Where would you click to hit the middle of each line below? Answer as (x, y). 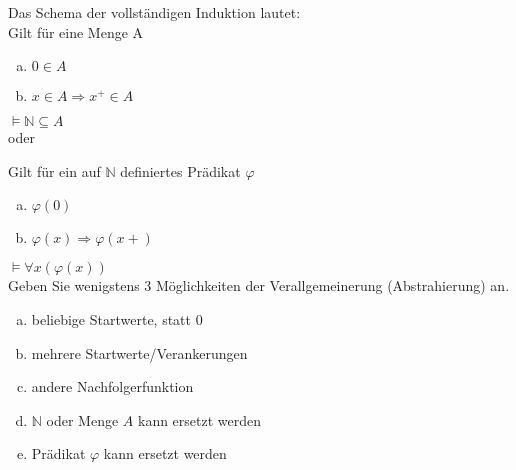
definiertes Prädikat (180, 170)
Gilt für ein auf (54, 170)
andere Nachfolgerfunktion (112, 386)
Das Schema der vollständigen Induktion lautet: (154, 12)
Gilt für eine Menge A (76, 31)
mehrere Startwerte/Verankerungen (139, 352)
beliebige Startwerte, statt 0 (117, 318)
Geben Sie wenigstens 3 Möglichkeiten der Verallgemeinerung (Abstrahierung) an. (259, 285)
